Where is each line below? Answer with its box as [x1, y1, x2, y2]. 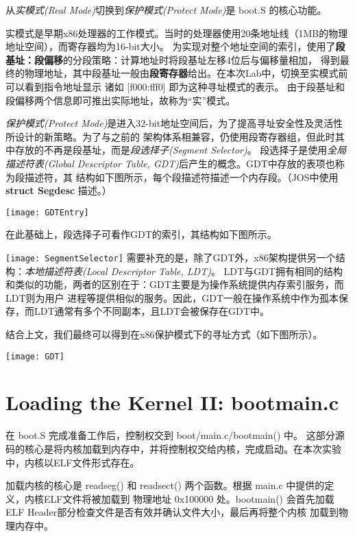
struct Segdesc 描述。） [5, 183, 112, 198]
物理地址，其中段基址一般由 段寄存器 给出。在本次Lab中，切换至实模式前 [24, 66, 348, 80]
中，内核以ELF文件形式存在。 [5, 455, 140, 469]
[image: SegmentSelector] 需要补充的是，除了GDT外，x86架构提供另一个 [5, 250, 336, 264]
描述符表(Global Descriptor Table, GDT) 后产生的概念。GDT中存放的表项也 [5, 156, 335, 170]
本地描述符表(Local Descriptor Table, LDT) [25, 263, 211, 278]
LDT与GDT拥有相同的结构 [223, 263, 343, 278]
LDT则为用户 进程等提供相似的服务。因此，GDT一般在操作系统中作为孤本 [5, 290, 339, 305]
